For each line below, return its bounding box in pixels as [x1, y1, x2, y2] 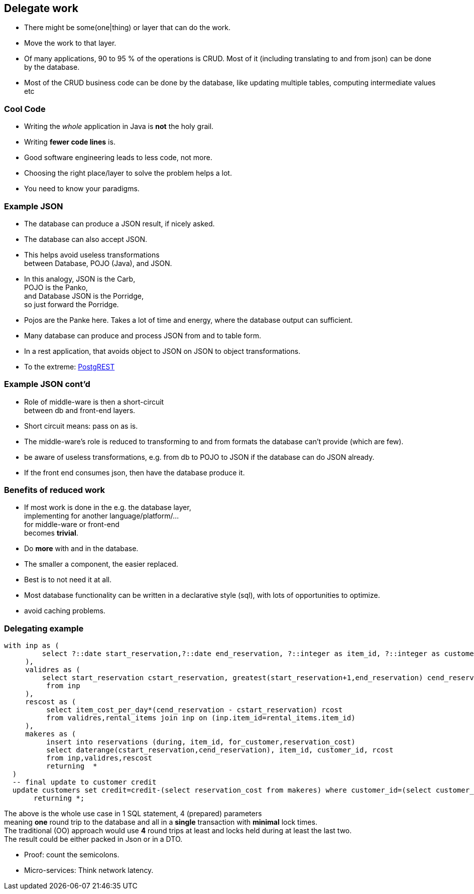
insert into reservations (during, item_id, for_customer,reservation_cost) [46, 738, 355, 746]
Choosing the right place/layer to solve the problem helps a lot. [24, 169, 232, 178]
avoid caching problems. [24, 606, 105, 615]
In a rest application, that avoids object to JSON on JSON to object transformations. [24, 346, 301, 355]
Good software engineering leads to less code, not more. [24, 153, 212, 162]
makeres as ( [25, 730, 76, 738]
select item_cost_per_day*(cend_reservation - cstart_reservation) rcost [46, 706, 343, 714]
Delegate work [4, 2, 78, 15]
